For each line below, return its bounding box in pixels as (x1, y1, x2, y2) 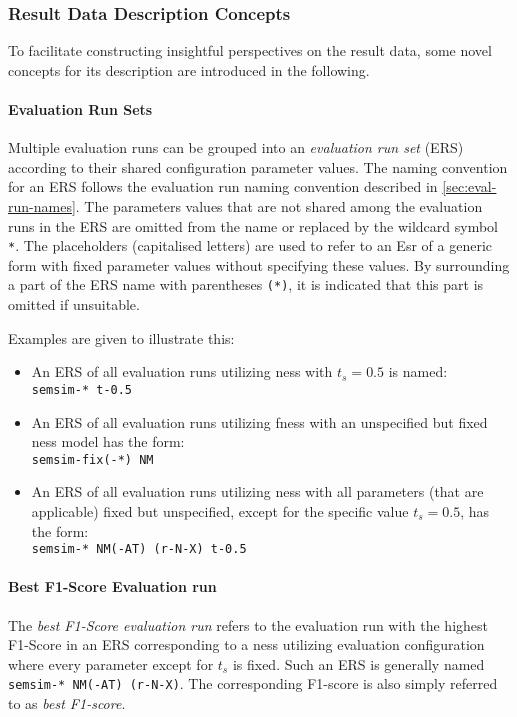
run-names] (8, 195, 76, 216)
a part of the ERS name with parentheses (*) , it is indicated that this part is (8, 274, 484, 295)
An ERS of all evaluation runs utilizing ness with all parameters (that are (31, 481, 484, 502)
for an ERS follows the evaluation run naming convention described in (8, 176, 438, 197)
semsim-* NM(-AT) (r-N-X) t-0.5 (31, 542, 247, 557)
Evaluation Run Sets (8, 99, 153, 119)
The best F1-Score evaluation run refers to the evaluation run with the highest (8, 614, 488, 635)
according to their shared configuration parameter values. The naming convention (8, 156, 508, 177)
